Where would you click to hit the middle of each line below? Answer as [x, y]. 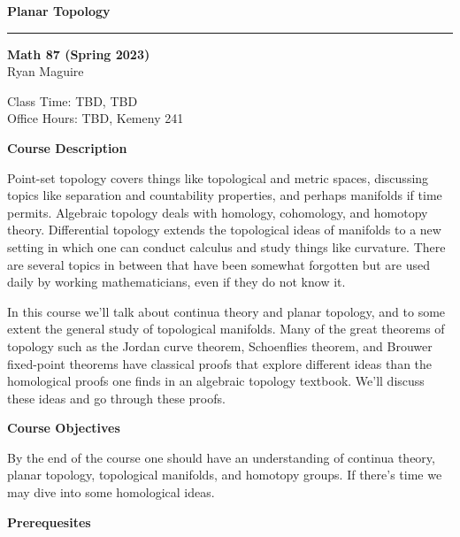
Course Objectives [64, 428]
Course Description [67, 147]
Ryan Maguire [46, 71]
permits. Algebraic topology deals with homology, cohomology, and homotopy [218, 212]
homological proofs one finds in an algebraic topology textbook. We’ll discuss [216, 381]
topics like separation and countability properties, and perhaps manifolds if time [225, 195]
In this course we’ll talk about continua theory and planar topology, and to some [226, 311]
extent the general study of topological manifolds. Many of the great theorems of [226, 329]
